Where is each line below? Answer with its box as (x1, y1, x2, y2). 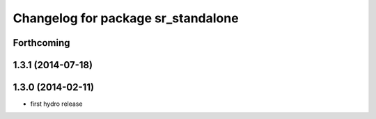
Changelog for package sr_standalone (13, 10, 240, 26)
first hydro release (30, 100, 83, 108)
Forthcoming (13, 37, 70, 49)
